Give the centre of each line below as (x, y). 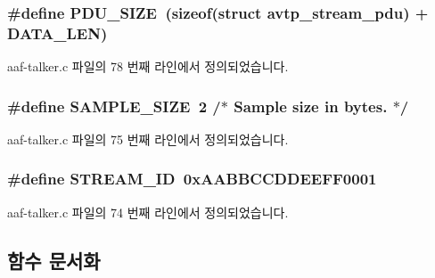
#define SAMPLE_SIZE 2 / (114, 106)
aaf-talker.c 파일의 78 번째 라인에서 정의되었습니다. (148, 66)
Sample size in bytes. (311, 106)
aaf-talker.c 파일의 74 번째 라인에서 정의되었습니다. (148, 212)
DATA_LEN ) (57, 33)
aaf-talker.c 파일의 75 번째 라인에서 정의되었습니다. (148, 139)
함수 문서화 (54, 260)
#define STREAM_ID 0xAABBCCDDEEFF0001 (192, 179)
